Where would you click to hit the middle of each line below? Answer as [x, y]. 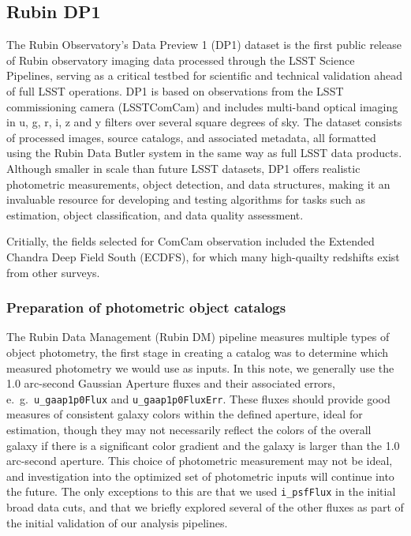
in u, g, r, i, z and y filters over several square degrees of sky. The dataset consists [204, 122]
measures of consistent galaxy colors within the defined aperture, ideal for [185, 414]
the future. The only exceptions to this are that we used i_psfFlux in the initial [201, 491]
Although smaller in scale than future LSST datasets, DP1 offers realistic [183, 168]
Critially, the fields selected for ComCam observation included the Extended [191, 241]
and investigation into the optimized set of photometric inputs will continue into [200, 476]
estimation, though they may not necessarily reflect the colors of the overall [189, 429]
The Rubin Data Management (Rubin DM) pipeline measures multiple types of [198, 337]
